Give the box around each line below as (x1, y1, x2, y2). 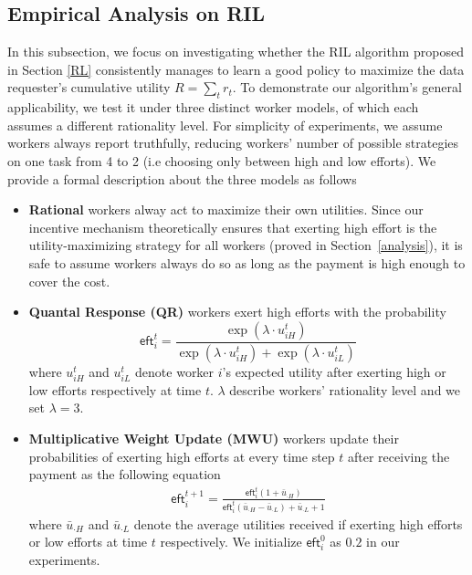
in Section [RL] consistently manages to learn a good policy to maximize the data (7, 59, 465, 78)
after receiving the (348, 446, 450, 465)
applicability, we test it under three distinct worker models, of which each (7, 98, 419, 117)
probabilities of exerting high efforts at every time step (28, 446, 335, 465)
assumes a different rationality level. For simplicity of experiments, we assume (7, 115, 443, 134)
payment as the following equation (28, 465, 221, 484)
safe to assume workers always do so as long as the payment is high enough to (28, 253, 466, 272)
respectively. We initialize (160, 532, 302, 551)
